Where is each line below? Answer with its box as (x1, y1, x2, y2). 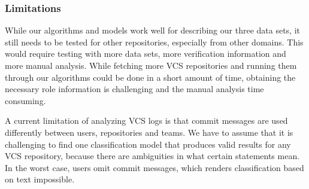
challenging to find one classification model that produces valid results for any (5, 138, 291, 150)
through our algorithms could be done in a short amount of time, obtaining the (5, 71, 296, 83)
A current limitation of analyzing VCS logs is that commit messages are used (5, 114, 288, 127)
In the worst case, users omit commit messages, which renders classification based (5, 161, 304, 173)
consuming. (5, 94, 46, 106)
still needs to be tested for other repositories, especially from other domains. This (5, 35, 304, 48)
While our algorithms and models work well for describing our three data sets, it (5, 24, 300, 36)
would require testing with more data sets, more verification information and (5, 47, 286, 60)
